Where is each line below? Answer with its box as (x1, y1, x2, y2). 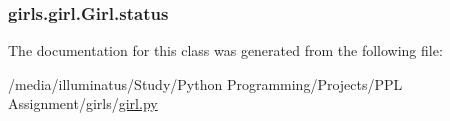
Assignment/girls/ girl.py (8, 93, 158, 114)
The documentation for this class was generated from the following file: (8, 40, 443, 61)
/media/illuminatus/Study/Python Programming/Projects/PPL (8, 73, 403, 94)
